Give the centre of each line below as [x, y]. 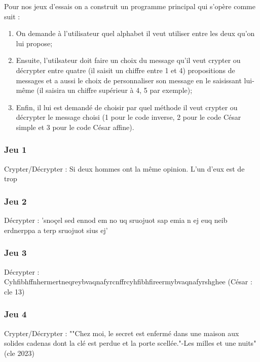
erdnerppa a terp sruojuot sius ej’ [56, 230]
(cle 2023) [19, 353]
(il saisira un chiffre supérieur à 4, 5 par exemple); [115, 90]
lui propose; [34, 43]
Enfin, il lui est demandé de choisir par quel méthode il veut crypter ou [127, 107]
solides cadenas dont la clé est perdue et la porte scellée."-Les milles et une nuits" [130, 343]
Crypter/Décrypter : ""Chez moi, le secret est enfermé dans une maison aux [122, 333]
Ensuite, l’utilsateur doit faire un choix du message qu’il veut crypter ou [128, 60]
